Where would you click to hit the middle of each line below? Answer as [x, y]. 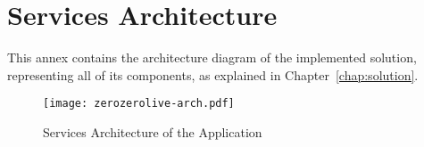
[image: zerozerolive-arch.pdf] [139, 104]
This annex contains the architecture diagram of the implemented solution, [212, 57]
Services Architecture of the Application [153, 131]
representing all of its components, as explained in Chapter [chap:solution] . [213, 74]
